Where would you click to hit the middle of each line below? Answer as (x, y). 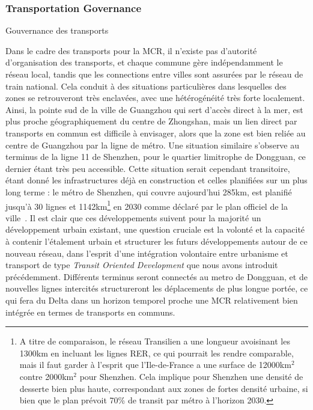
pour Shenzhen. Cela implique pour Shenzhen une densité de (191, 376)
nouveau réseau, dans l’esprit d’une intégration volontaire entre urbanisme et (147, 253)
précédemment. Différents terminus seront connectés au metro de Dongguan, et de (156, 276)
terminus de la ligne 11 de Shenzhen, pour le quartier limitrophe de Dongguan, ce (156, 157)
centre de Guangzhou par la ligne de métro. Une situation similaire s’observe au (153, 145)
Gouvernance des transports (57, 30)
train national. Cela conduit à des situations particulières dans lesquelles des (146, 86)
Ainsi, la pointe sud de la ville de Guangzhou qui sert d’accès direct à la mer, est (154, 109)
